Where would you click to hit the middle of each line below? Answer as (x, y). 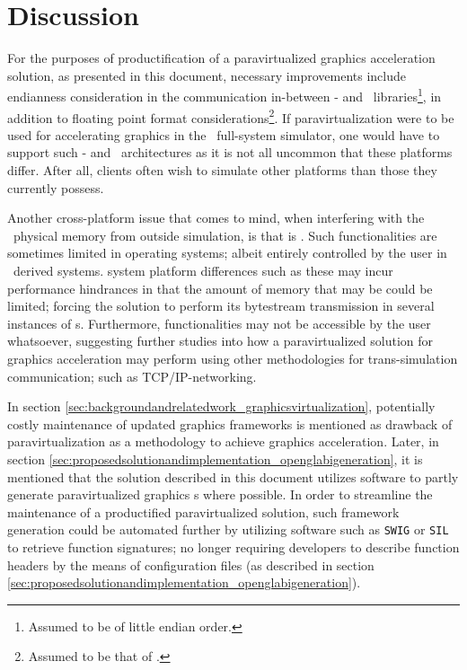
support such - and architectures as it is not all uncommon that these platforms (230, 152)
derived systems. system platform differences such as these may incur (203, 270)
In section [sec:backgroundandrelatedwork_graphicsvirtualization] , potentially (221, 406)
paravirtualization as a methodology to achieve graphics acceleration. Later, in (223, 441)
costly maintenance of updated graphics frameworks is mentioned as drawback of (230, 423)
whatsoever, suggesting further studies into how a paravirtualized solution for (220, 341)
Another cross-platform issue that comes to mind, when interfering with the (216, 218)
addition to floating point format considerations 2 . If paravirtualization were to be (231, 116)
